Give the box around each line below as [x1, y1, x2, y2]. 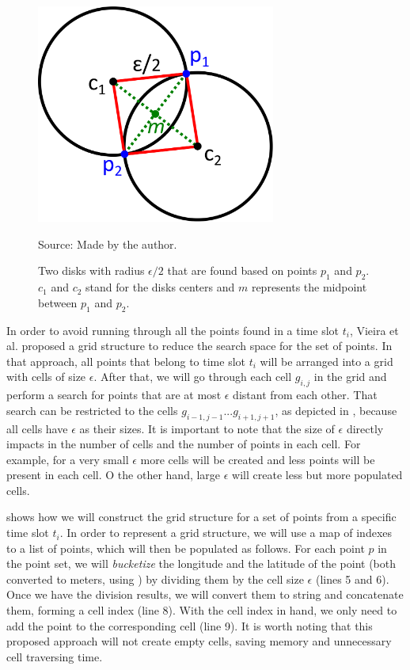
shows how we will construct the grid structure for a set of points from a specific [6, 508, 397, 525]
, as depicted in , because [275, 402, 397, 418]
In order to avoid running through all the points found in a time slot [6, 322, 339, 338]
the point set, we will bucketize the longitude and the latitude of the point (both [6, 555, 397, 572]
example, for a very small [6, 451, 129, 467]
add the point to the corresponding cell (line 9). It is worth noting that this [6, 617, 373, 634]
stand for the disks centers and [85, 279, 235, 295]
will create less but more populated [232, 466, 403, 483]
